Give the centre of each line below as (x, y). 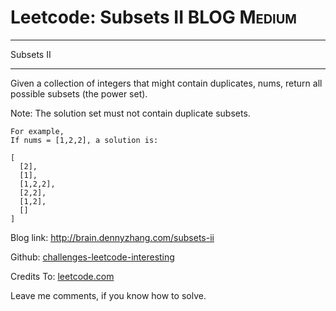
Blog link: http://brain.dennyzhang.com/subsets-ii (112, 237)
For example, (37, 131)
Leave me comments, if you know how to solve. (108, 295)
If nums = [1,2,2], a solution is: (84, 140)
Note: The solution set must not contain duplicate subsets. (130, 113)
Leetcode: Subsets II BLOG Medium (153, 17)
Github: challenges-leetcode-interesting (92, 257)
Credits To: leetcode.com (62, 276)
